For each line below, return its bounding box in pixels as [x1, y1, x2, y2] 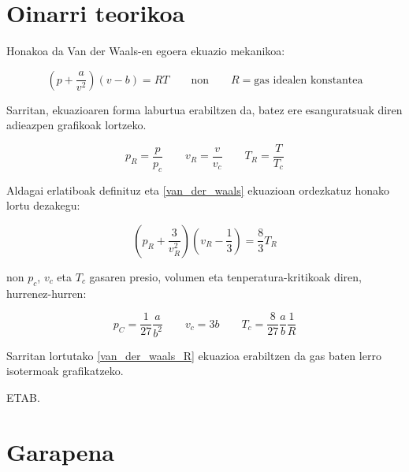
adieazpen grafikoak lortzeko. [6, 117, 147, 133]
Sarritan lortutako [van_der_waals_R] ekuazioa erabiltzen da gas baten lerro [6, 347, 381, 363]
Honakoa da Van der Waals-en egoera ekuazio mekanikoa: [6, 43, 285, 59]
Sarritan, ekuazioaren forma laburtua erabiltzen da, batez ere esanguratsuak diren [6, 101, 403, 117]
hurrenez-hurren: [6, 284, 87, 301]
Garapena [6, 435, 114, 467]
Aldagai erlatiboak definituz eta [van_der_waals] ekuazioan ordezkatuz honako [6, 181, 389, 198]
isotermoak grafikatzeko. [6, 362, 124, 379]
